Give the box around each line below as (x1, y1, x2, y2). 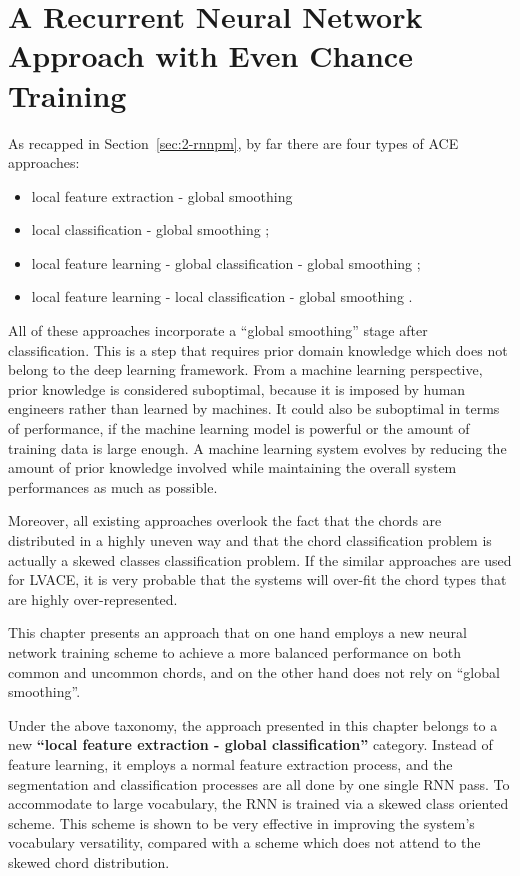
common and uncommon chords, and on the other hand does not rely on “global (8, 661, 500, 682)
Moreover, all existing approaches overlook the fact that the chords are (8, 510, 442, 531)
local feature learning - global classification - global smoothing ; (31, 252, 421, 273)
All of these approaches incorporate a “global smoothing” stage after (8, 320, 428, 341)
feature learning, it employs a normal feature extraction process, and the (8, 753, 453, 774)
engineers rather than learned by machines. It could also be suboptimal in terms (8, 398, 500, 419)
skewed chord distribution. (8, 851, 170, 872)
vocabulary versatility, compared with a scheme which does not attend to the (8, 832, 481, 853)
